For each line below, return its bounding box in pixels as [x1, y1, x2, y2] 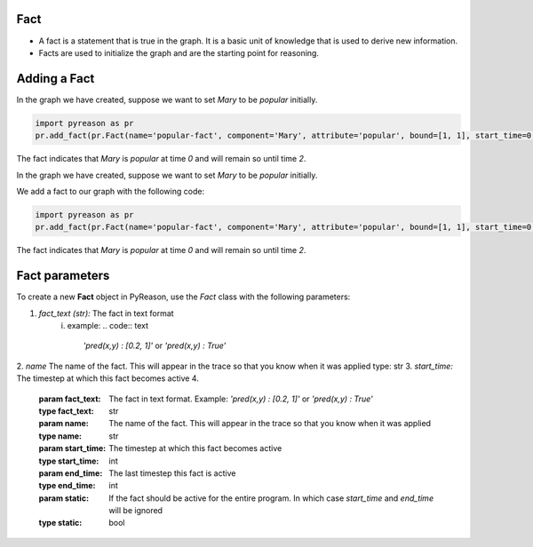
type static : [38, 518, 83, 528]
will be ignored [108, 505, 163, 516]
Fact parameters [16, 268, 110, 283]
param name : [38, 418, 89, 429]
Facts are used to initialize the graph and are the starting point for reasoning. [38, 47, 320, 58]
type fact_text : [38, 405, 94, 416]
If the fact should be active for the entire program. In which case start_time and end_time [108, 493, 434, 503]
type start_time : [38, 456, 99, 466]
